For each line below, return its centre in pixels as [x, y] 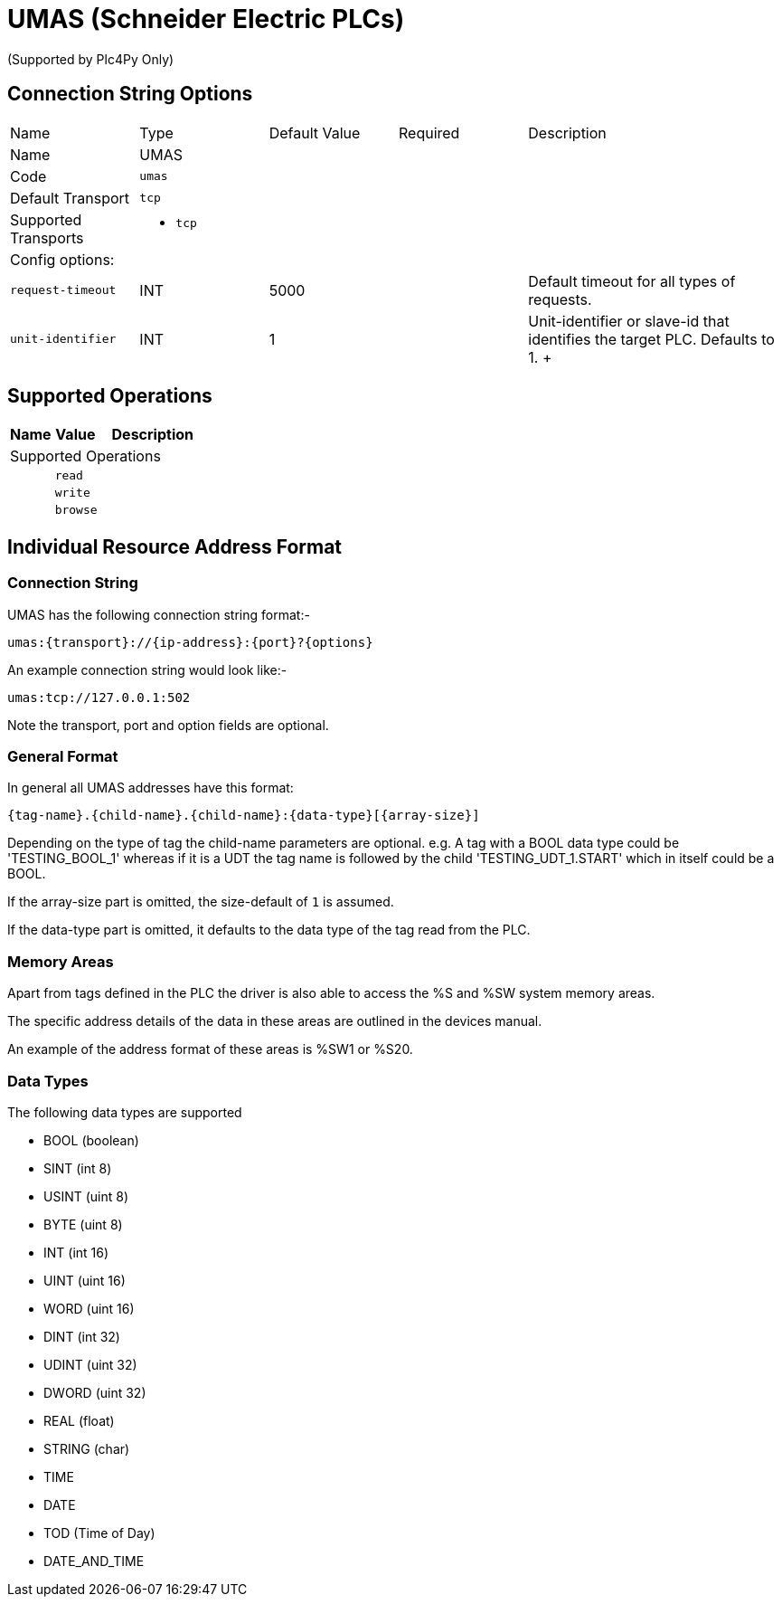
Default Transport [70, 198]
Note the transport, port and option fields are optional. [168, 725]
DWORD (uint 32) [95, 1392]
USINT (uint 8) [86, 1196]
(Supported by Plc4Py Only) [91, 59]
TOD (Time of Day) [99, 1533]
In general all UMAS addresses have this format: [151, 788]
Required [429, 133]
